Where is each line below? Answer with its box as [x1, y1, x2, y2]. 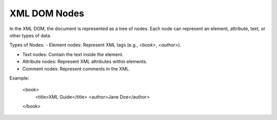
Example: [9, 75, 29, 81]
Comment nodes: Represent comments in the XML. [22, 65, 130, 71]
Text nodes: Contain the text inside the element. [22, 51, 124, 57]
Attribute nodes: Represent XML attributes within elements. [22, 59, 147, 65]
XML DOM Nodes [9, 8, 85, 19]
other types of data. [9, 32, 51, 38]
